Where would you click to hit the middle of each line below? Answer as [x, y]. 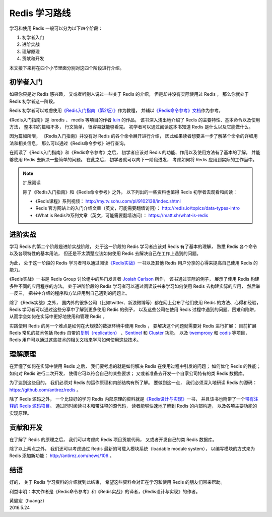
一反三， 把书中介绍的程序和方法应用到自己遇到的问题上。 [70, 293]
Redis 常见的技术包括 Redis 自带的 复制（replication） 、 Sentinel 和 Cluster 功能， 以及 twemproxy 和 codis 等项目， [129, 333]
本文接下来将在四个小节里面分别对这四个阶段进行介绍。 [67, 68]
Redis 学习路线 [40, 13]
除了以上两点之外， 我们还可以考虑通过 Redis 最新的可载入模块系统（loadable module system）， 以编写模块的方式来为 [132, 449]
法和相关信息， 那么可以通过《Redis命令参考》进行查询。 [69, 143]
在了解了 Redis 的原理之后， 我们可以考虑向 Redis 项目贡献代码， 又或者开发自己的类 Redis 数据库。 [113, 439]
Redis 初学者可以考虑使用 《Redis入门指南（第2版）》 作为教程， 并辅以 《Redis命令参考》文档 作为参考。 [116, 110]
